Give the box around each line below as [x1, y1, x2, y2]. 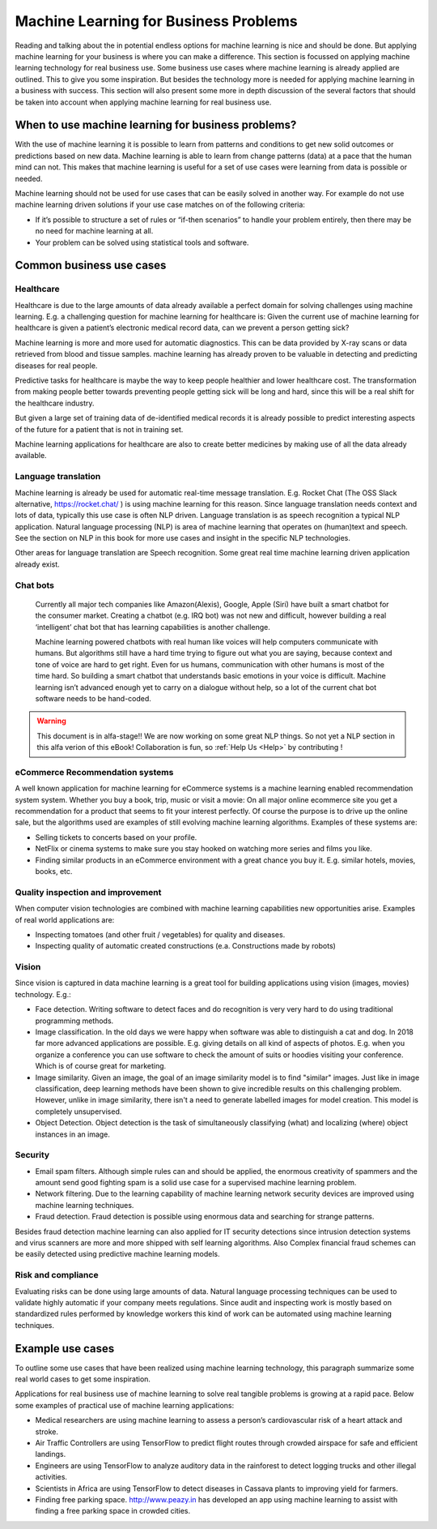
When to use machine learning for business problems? [15, 118, 297, 132]
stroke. [35, 1427, 58, 1437]
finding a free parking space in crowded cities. [35, 1506, 191, 1516]
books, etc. [35, 866, 73, 876]
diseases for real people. [15, 361, 98, 370]
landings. [35, 1450, 66, 1459]
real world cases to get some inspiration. [15, 1374, 151, 1384]
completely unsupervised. [35, 1107, 122, 1116]
